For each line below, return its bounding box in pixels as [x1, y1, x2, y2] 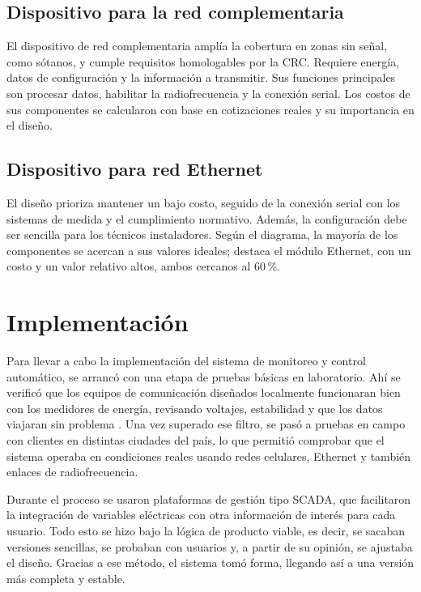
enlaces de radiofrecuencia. [6, 463, 138, 480]
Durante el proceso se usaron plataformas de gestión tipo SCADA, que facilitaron [6, 490, 411, 507]
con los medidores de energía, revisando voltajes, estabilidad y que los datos [6, 399, 383, 416]
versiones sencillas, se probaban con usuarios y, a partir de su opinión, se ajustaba [6, 538, 413, 555]
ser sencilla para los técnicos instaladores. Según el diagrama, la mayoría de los [6, 226, 398, 243]
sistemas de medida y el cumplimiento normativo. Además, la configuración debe [6, 210, 407, 227]
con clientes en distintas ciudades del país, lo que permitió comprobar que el [6, 432, 385, 449]
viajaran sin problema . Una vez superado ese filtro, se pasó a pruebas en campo [6, 415, 406, 432]
